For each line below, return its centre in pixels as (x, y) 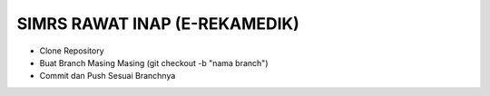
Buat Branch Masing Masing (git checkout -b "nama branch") (154, 62)
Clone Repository (72, 51)
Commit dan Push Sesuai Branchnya (108, 76)
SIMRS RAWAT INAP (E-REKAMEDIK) (158, 24)
